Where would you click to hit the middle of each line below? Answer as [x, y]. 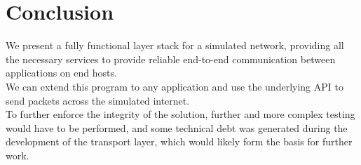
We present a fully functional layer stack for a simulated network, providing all [175, 45]
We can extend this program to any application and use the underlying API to [175, 86]
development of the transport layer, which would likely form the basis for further [179, 141]
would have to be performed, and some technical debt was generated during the [177, 127]
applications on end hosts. [61, 73]
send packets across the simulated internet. [98, 100]
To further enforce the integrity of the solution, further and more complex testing [180, 114]
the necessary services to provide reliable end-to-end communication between [171, 59]
